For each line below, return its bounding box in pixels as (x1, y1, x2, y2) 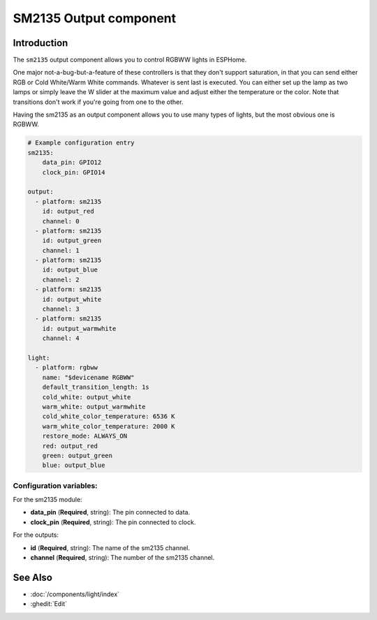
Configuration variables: (13, 480, 98, 490)
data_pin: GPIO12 (42, 158, 102, 167)
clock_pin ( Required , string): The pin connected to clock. (30, 517, 196, 526)
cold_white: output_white (42, 393, 131, 401)
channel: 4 (42, 334, 80, 342)
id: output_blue (42, 266, 98, 274)
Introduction (13, 37, 68, 49)
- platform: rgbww (35, 364, 98, 371)
